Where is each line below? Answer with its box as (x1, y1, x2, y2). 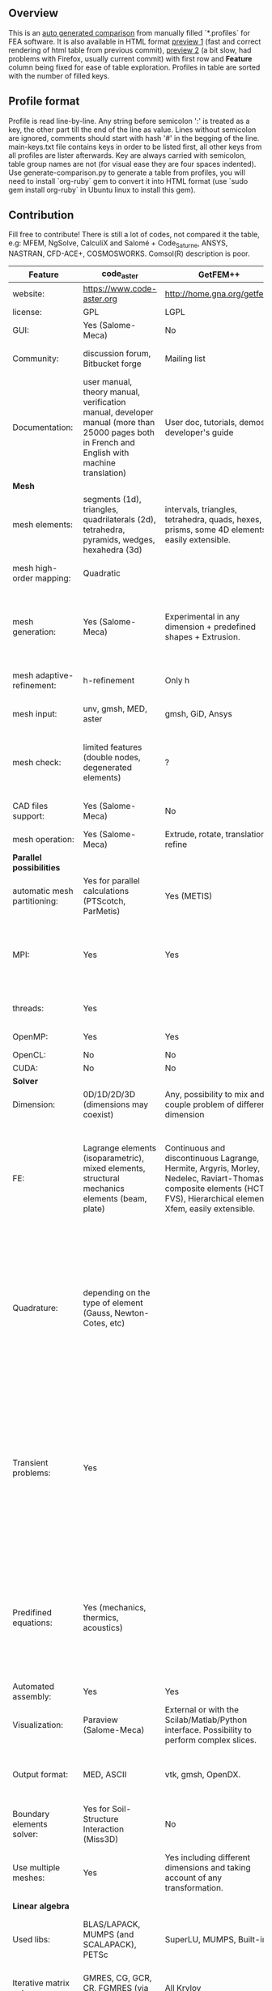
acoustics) (83, 1623, 123, 1634)
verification (83, 397, 126, 408)
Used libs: (12, 1934, 51, 1945)
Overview (8, 6, 59, 20)
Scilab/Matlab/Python (164, 1714, 248, 1725)
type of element (83, 1297, 143, 1308)
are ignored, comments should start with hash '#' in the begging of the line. (8, 133, 260, 143)
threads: (12, 1003, 45, 1015)
